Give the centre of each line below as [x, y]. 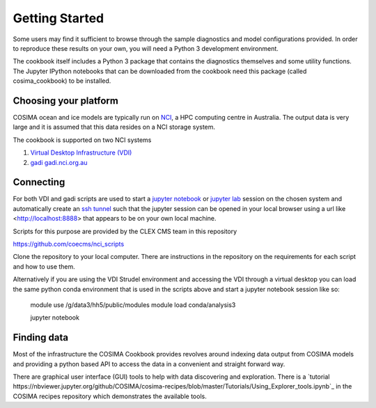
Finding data [41, 338]
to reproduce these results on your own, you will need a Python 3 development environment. [146, 48]
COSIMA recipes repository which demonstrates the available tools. [110, 396]
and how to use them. [44, 266]
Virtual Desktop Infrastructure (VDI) [81, 152]
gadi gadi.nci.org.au [59, 162]
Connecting [39, 182]
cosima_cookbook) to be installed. [62, 81]
